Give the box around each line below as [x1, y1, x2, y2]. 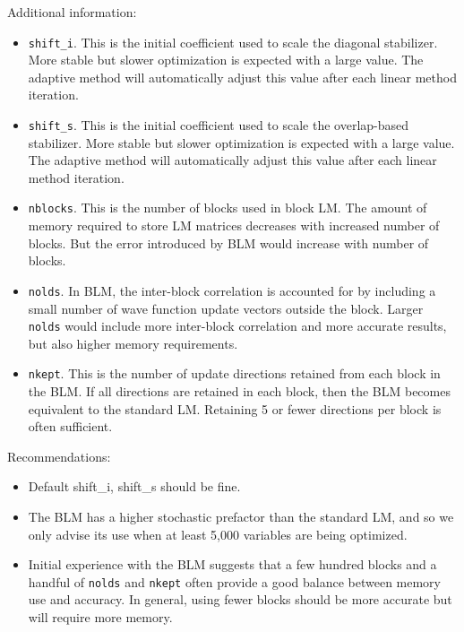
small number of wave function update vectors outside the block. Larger [28, 299, 424, 317]
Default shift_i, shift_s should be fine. [28, 477, 241, 496]
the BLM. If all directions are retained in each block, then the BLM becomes [28, 382, 451, 401]
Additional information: [7, 3, 137, 21]
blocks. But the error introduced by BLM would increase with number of [28, 233, 429, 252]
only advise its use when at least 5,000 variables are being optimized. [28, 524, 408, 543]
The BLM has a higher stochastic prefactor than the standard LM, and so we [28, 507, 454, 526]
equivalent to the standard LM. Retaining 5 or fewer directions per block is [28, 399, 442, 418]
